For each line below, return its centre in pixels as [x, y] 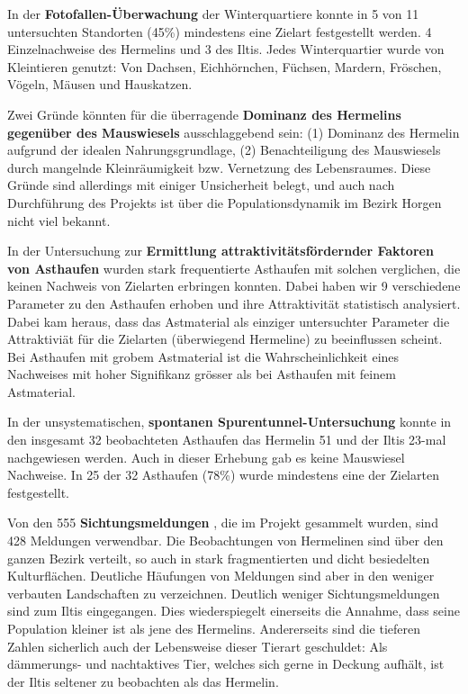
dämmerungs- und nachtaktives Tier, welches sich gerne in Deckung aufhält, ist [226, 664]
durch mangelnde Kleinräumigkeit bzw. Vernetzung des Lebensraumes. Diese [219, 167]
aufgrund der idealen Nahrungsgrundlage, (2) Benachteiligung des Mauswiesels [224, 150]
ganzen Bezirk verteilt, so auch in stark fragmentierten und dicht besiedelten [219, 558]
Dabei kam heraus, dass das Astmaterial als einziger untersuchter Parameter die [229, 321]
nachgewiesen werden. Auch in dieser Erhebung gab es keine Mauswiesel [206, 457]
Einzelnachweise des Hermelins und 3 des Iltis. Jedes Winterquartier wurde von [226, 49]
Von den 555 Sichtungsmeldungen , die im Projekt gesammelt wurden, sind [223, 523]
